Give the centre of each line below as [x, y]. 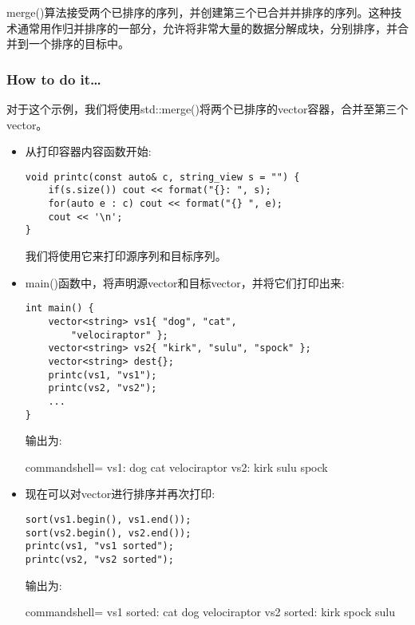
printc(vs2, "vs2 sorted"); [99, 559]
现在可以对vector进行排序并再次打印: [120, 494]
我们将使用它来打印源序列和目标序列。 [126, 256]
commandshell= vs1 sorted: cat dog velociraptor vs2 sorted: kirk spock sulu [210, 612]
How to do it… [54, 79]
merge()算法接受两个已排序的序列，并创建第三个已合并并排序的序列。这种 [199, 12]
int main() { [59, 309]
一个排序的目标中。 [79, 44]
